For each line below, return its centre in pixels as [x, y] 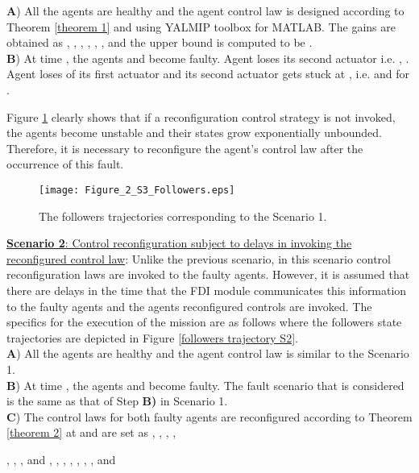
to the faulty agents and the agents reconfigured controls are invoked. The [189, 306]
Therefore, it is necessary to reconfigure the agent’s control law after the [185, 148]
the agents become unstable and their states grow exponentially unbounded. [194, 133]
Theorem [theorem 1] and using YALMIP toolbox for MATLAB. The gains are [201, 26]
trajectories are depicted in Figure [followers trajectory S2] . [152, 337]
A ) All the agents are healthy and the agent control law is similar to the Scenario [208, 353]
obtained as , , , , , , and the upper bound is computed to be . [160, 42]
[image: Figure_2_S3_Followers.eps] [137, 190]
